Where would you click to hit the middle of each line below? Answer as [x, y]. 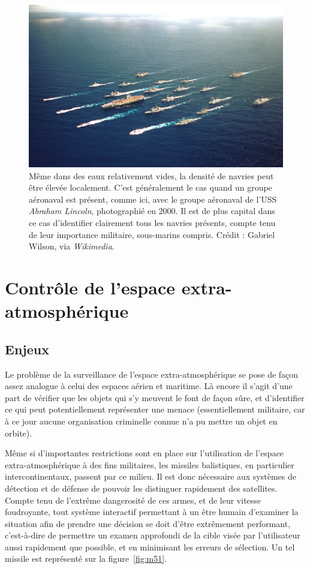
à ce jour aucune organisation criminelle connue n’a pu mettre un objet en [141, 421]
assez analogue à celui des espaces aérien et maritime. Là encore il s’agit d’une [149, 386]
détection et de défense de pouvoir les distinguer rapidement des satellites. [141, 488]
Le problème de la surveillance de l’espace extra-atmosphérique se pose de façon [152, 374]
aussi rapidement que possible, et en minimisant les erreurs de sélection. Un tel [150, 547]
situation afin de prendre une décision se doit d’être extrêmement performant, [148, 523]
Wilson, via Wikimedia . [72, 246]
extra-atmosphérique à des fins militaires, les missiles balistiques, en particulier [150, 464]
